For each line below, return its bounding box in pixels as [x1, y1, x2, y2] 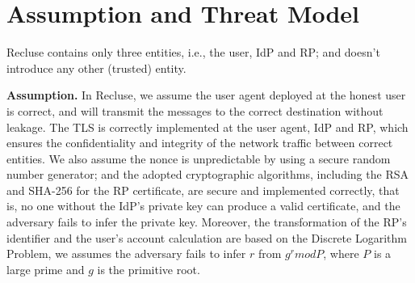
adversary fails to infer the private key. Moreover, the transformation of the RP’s [6, 213, 407, 230]
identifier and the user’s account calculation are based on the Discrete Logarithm [6, 229, 407, 246]
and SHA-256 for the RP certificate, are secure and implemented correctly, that [6, 181, 400, 198]
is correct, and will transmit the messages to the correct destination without [6, 102, 384, 119]
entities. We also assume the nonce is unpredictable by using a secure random [6, 150, 391, 167]
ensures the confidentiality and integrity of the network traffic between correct [6, 134, 393, 151]
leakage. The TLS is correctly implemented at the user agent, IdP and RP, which [6, 118, 409, 135]
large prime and [6, 260, 85, 277]
